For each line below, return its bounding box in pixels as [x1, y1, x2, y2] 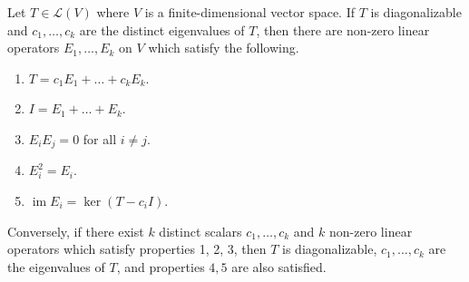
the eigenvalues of [7, 257, 105, 276]
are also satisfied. [231, 257, 327, 276]
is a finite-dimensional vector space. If [144, 3, 356, 21]
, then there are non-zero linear [256, 20, 430, 39]
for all [83, 129, 117, 148]
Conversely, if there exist [7, 221, 144, 240]
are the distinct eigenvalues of [79, 20, 245, 39]
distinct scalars [159, 221, 242, 240]
